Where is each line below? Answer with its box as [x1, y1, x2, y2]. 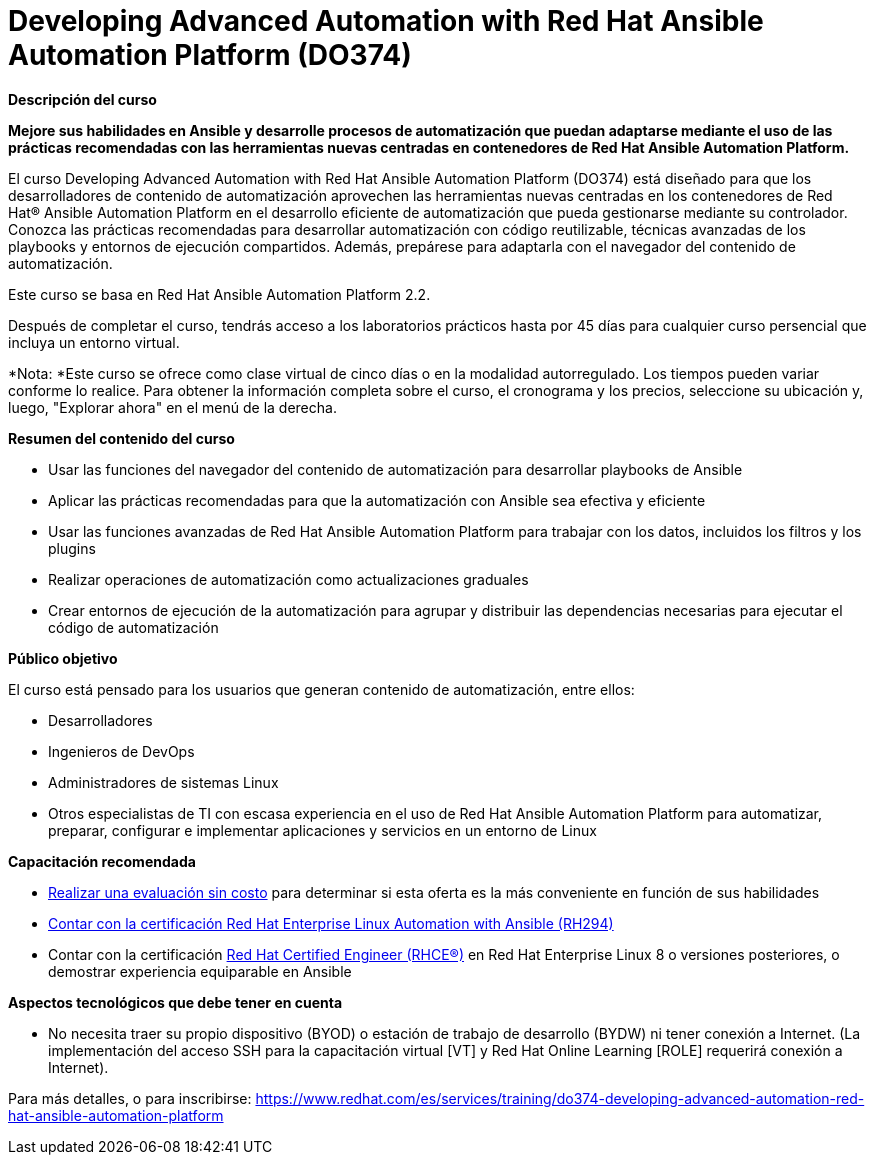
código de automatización [48, 618, 219, 636]
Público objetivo [8, 649, 118, 667]
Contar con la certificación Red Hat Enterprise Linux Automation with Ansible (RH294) [48, 914, 614, 932]
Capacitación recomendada [8, 852, 196, 870]
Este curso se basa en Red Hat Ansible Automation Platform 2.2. [8, 285, 431, 303]
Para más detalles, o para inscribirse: [8, 1089, 252, 1107]
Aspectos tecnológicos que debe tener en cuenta [8, 993, 343, 1011]
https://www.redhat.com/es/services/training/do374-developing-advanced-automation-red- [255, 1089, 865, 1107]
